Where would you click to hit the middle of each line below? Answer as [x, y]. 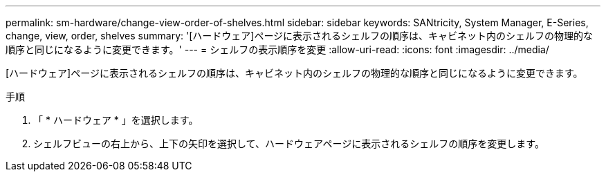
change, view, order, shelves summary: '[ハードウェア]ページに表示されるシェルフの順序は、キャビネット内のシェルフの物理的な [300, 36]
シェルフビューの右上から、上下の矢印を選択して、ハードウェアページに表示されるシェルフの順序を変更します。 [289, 143]
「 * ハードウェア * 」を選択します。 [116, 120]
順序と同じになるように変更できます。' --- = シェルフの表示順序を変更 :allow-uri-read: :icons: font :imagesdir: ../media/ [277, 49]
